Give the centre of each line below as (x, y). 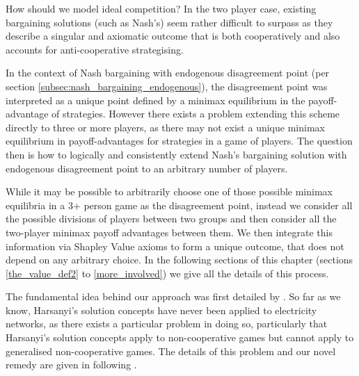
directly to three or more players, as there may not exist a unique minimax (165, 127)
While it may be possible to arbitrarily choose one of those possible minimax (169, 191)
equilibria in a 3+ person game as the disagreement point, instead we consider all (179, 205)
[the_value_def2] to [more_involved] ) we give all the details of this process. (167, 273)
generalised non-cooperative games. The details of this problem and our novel (171, 351)
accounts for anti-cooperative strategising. (95, 49)
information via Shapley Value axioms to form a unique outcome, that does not (175, 246)
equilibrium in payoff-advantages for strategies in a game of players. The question (179, 141)
